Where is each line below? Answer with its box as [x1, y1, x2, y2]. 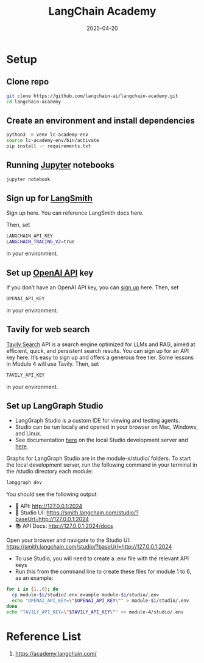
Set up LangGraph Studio [6, 401, 104, 411]
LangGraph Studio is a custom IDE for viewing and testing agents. [15, 417, 180, 424]
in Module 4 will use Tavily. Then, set [6, 360, 99, 368]
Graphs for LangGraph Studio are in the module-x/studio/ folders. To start [6, 454, 191, 462]
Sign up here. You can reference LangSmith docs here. [6, 209, 144, 217]
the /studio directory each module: [6, 468, 93, 475]
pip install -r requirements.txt [6, 143, 91, 149]
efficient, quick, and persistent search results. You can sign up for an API [6, 347, 189, 354]
